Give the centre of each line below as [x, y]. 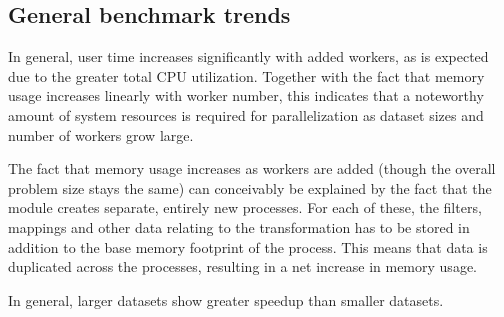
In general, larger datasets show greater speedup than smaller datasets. [226, 299]
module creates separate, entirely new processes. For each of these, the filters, [245, 207]
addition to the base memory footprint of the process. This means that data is [248, 246]
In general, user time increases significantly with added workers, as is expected [248, 56]
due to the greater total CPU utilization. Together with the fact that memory [246, 75]
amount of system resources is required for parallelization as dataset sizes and [246, 114]
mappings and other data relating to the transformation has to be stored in [239, 226]
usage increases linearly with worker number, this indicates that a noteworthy [246, 95]
